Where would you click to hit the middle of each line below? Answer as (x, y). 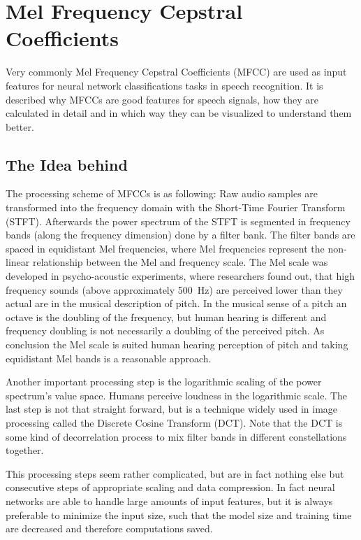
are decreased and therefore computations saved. (109, 528)
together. (25, 450)
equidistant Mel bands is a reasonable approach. (109, 358)
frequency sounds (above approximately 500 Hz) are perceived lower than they (174, 289)
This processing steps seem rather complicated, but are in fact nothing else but (175, 473)
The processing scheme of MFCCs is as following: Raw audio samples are (162, 193)
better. (20, 126)
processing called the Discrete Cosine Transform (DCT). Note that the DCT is (174, 422)
